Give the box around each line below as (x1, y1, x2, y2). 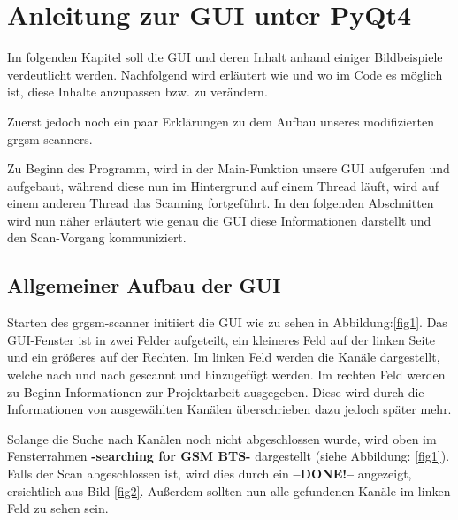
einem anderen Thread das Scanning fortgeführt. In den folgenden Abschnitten (7, 194, 434, 212)
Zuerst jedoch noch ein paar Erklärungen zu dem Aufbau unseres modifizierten (7, 111, 434, 130)
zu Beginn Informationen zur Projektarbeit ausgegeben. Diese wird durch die (7, 382, 424, 401)
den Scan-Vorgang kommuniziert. (7, 228, 187, 247)
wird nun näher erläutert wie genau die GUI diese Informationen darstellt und (7, 210, 431, 229)
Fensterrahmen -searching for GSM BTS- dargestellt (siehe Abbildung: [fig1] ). (7, 447, 450, 465)
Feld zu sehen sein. (7, 499, 109, 517)
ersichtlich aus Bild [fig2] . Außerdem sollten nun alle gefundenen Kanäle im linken (7, 481, 451, 500)
